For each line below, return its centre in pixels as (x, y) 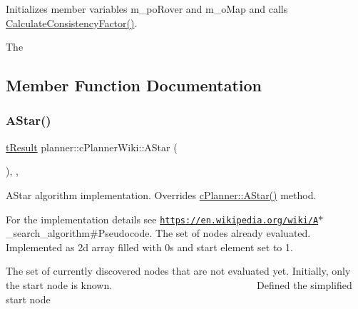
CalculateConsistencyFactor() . (72, 22)
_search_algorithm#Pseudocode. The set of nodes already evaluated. (158, 233)
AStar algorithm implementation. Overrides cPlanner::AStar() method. (161, 194)
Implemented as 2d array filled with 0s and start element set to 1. (149, 247)
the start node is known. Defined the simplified (179, 285)
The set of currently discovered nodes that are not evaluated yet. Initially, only (178, 271)
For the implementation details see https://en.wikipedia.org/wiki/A (162, 219)
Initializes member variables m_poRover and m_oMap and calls (147, 9)
